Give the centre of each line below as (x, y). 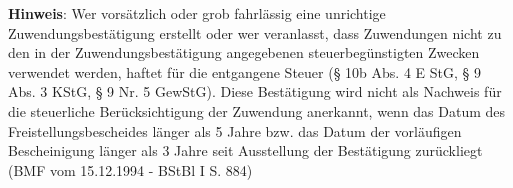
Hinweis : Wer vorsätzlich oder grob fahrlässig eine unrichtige (197, 13)
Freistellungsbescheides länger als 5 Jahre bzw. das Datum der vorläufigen (235, 130)
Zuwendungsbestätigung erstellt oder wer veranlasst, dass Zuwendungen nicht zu (255, 32)
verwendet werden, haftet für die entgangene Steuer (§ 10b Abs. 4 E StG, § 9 (244, 71)
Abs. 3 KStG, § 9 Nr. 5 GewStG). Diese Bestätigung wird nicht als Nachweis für (255, 91)
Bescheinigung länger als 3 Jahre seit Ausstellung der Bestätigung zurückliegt (245, 150)
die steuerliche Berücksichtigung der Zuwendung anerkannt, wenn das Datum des (257, 110)
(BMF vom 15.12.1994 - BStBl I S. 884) (130, 169)
